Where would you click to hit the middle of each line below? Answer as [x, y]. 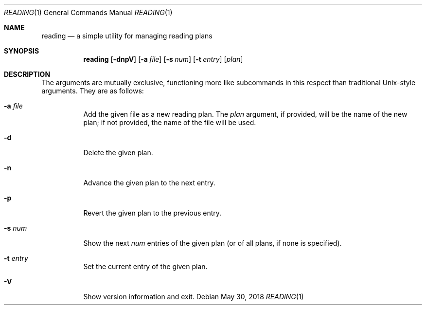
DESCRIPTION [27, 74]
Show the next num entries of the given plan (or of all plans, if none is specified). [213, 243]
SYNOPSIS [22, 51]
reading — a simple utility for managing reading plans [127, 36]
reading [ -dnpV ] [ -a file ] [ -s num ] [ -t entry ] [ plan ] [163, 59]
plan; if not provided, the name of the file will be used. [170, 122]
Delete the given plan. [118, 153]
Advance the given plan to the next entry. [149, 183]
